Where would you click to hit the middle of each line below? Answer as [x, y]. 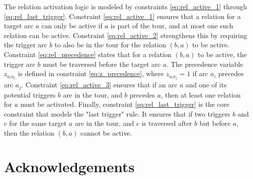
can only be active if [72, 26]
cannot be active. [106, 133]
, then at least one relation [201, 94]
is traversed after [167, 123]
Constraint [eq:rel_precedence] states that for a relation [88, 54]
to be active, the [222, 54]
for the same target [38, 123]
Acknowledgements [69, 166]
